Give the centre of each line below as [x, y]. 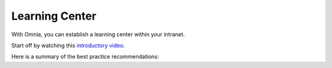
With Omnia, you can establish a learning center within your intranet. [98, 34]
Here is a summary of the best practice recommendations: [85, 57]
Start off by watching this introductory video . [68, 45]
